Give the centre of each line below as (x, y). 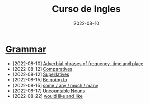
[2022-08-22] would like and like (48, 96)
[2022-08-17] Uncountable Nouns (49, 91)
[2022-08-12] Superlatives (41, 74)
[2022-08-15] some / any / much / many (55, 85)
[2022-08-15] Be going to (40, 79)
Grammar (26, 49)
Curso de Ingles (86, 9)
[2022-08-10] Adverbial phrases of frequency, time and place (78, 63)
